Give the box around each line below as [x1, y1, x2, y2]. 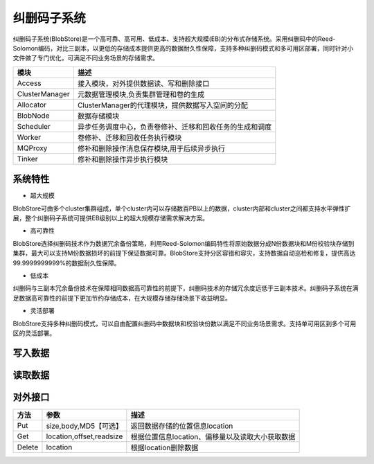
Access [17, 78, 42, 88]
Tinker [17, 154, 38, 163]
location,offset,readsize [46, 431, 123, 441]
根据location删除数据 [130, 443, 199, 452]
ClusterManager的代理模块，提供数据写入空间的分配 [77, 100, 249, 110]
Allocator [17, 100, 47, 109]
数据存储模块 [77, 111, 120, 121]
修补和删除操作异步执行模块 [77, 154, 168, 164]
